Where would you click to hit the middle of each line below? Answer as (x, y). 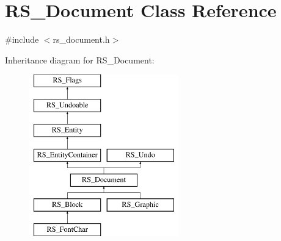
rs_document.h (81, 39)
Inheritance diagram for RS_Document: (80, 59)
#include (22, 39)
